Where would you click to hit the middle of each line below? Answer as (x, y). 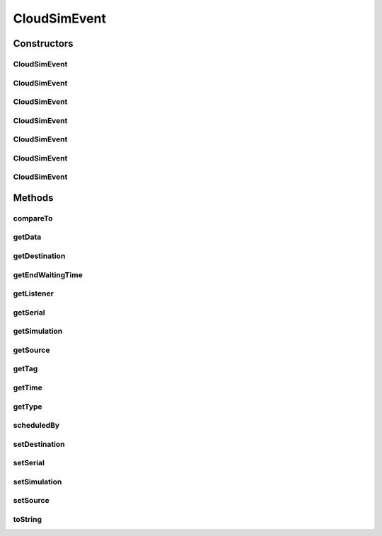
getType (28, 407)
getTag (25, 369)
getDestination (39, 256)
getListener (34, 293)
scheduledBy (36, 426)
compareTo (33, 218)
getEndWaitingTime (48, 274)
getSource (31, 350)
